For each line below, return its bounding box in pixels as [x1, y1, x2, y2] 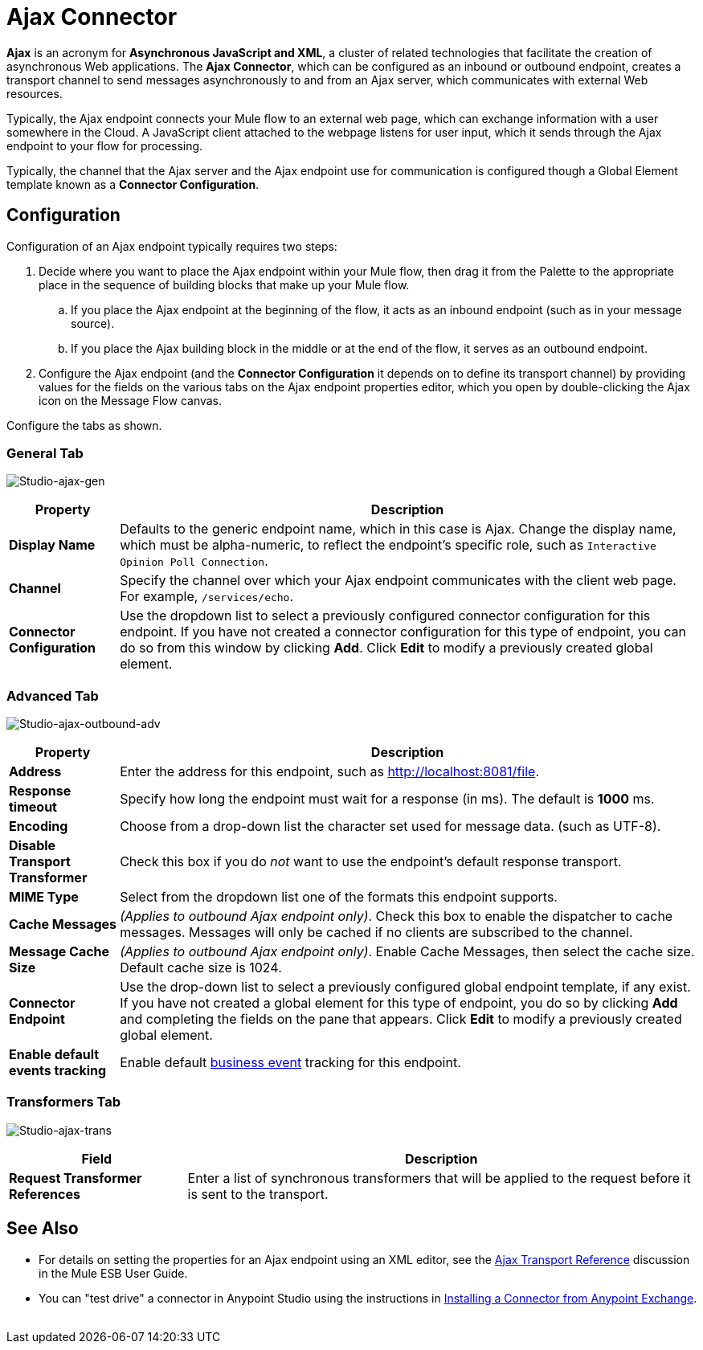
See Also [6, 1218, 79, 1239]
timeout [9, 799, 57, 816]
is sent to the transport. [187, 1185, 329, 1202]
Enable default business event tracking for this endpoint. [120, 1054, 461, 1071]
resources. [6, 86, 63, 100]
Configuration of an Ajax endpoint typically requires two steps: [6, 239, 337, 253]
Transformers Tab [6, 1094, 121, 1111]
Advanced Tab [6, 687, 99, 704]
